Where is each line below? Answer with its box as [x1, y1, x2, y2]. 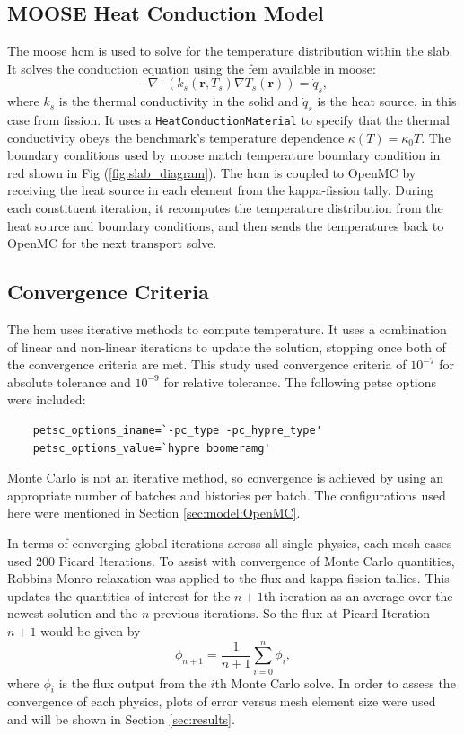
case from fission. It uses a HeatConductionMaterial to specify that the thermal [7, 110, 450, 128]
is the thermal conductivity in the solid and [58, 92, 299, 111]
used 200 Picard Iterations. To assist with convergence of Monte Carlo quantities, [7, 551, 455, 570]
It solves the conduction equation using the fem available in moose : [7, 58, 376, 77]
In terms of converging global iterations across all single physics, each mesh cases [7, 533, 452, 552]
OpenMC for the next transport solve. [7, 234, 217, 252]
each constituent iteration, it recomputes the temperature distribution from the [7, 199, 443, 217]
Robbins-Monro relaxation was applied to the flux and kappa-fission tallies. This [7, 569, 450, 588]
